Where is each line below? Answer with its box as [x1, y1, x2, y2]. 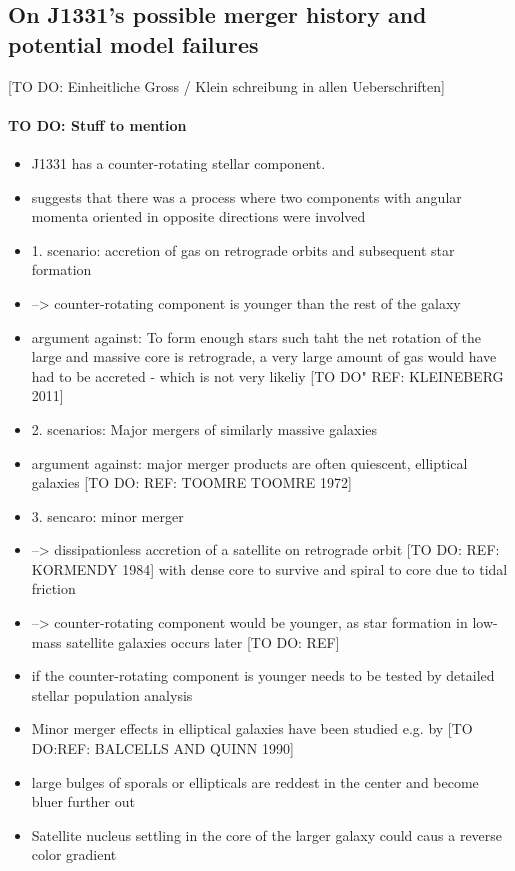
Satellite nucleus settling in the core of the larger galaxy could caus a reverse [31, 824, 503, 845]
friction [31, 578, 76, 599]
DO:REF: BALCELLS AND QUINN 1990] [31, 738, 294, 759]
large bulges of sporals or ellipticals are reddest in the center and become [31, 771, 479, 792]
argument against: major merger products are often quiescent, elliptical [31, 452, 468, 473]
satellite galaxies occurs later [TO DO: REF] [66, 631, 340, 652]
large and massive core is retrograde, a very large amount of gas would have [31, 346, 497, 367]
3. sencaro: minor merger [31, 505, 184, 526]
